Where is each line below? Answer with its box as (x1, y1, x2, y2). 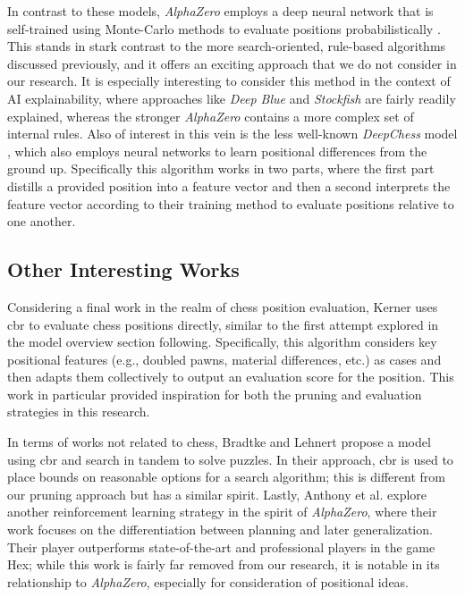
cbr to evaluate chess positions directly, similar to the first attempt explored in (7, 315, 439, 333)
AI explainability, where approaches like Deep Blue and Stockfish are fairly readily (7, 88, 456, 107)
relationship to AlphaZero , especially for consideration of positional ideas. (7, 572, 410, 591)
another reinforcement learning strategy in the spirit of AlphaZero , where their (7, 502, 437, 521)
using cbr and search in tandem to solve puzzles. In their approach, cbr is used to (7, 450, 453, 468)
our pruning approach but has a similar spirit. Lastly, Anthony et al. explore (7, 484, 427, 503)
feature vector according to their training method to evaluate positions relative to (7, 194, 454, 213)
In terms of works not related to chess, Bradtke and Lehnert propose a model (7, 433, 431, 451)
